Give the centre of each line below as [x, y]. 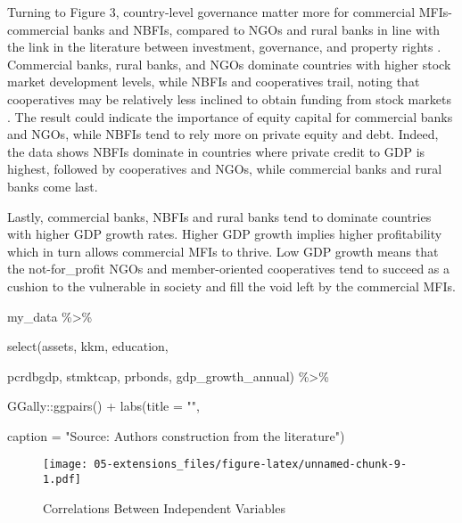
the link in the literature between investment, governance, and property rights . [224, 47]
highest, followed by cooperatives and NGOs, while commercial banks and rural [225, 169]
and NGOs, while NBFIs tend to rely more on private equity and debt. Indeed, [223, 134]
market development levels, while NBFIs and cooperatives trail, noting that [214, 82]
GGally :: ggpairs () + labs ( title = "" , [103, 406]
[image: [66, 465]
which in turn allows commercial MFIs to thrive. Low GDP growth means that [223, 251]
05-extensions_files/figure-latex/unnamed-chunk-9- [251, 465]
